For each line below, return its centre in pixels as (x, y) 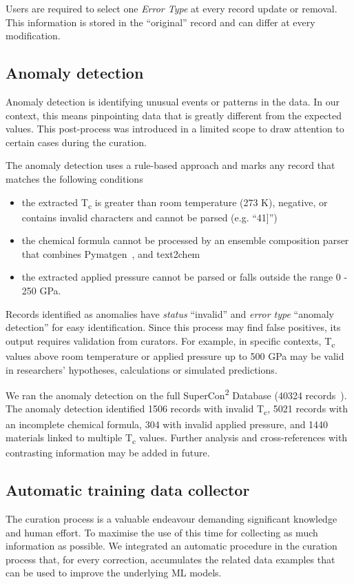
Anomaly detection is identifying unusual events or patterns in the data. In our (173, 101)
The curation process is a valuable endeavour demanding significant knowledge (171, 519)
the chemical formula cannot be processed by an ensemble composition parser (185, 240)
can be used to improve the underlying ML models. (114, 573)
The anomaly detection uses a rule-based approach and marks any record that (170, 165)
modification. (33, 36)
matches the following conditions (74, 178)
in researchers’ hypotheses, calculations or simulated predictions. (142, 369)
